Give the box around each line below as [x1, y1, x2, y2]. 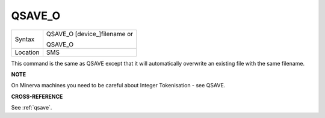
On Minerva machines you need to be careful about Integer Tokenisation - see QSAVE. [11, 82, 226, 89]
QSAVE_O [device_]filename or [46, 29, 134, 38]
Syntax [14, 35, 35, 43]
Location [14, 48, 40, 57]
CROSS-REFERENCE [11, 93, 63, 100]
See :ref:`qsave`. [11, 104, 52, 111]
